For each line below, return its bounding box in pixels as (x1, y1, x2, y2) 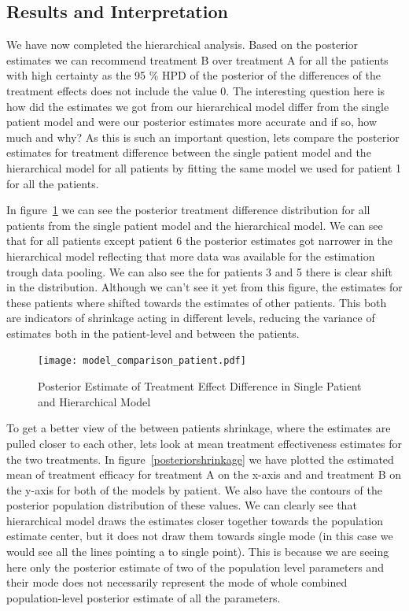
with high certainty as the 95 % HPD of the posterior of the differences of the (6, 67, 381, 83)
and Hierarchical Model (38, 393, 151, 409)
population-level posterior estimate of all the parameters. (6, 589, 281, 605)
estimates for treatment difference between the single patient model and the (6, 144, 371, 161)
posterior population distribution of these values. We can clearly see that (6, 497, 357, 513)
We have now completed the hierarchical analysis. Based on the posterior (6, 36, 359, 53)
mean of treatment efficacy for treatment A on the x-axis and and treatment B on (6, 466, 402, 483)
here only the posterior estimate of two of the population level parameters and (6, 558, 384, 575)
